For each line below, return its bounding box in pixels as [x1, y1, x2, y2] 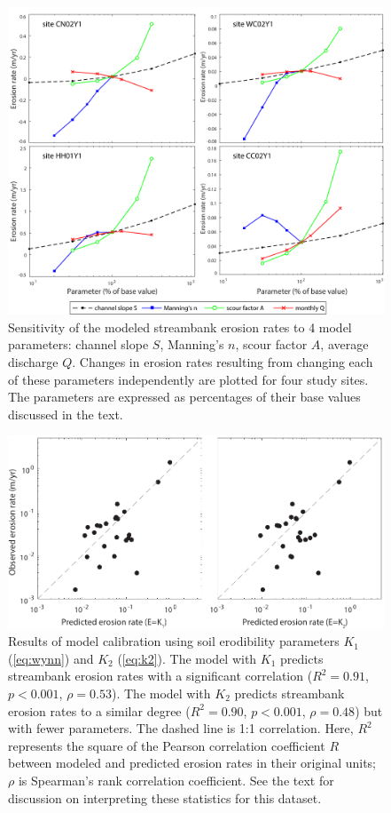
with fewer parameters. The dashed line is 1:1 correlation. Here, [8, 719, 354, 737]
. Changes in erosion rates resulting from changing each [72, 352, 373, 371]
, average [320, 335, 369, 354]
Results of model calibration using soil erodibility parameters [8, 632, 340, 650]
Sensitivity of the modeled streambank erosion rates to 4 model [8, 317, 352, 336]
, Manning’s [160, 335, 224, 354]
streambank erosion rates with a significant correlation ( [8, 666, 313, 685]
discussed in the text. [8, 404, 123, 423]
